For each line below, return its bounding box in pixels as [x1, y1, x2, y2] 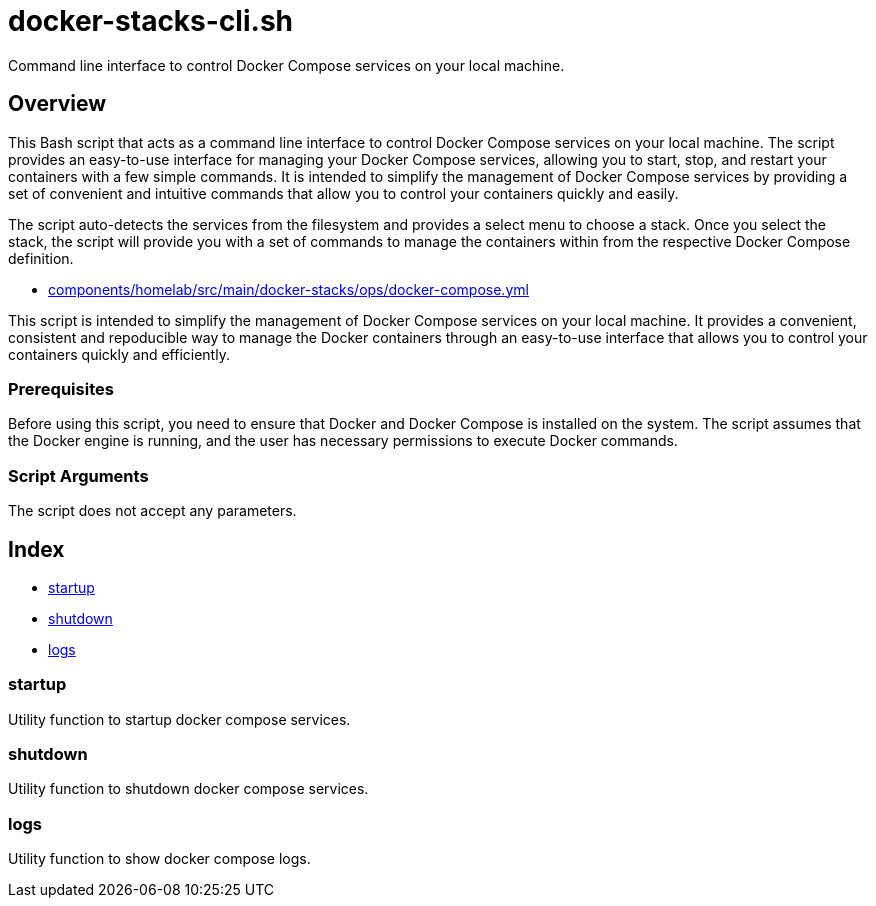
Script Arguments [8, 465, 149, 486]
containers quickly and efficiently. [8, 345, 230, 363]
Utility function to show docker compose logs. [8, 850, 311, 868]
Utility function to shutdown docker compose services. [8, 780, 369, 798]
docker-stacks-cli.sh [8, 4, 294, 38]
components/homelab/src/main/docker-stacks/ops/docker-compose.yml [48, 280, 529, 298]
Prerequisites [8, 378, 114, 399]
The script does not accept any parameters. [8, 502, 297, 520]
